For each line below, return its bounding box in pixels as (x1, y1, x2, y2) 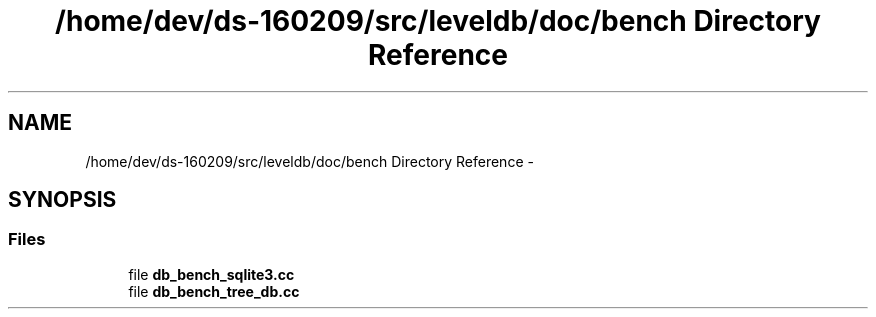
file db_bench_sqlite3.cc (128, 265, 295, 283)
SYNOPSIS (8, 187, 117, 213)
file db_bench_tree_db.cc (128, 282, 300, 300)
